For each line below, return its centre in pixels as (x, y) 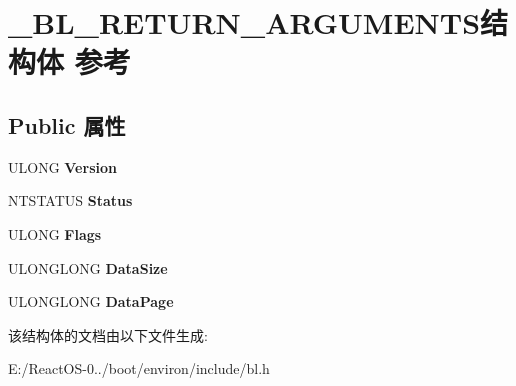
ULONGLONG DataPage (91, 301)
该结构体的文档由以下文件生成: (108, 334)
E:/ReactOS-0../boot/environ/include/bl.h (139, 368)
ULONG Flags (55, 233)
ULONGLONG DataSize (88, 267)
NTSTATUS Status (70, 200)
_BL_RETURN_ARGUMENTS (244, 22)
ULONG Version (62, 166)
